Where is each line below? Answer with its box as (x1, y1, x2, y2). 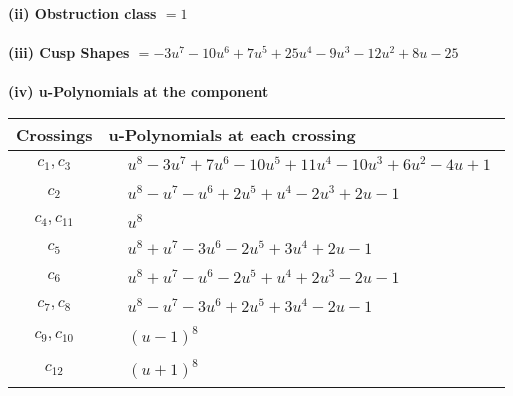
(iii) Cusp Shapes (8, 42, 130, 63)
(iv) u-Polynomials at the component (8, 81, 269, 102)
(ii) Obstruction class (8, 3, 157, 23)
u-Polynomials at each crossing (108, 122, 356, 146)
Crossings (16, 122, 93, 146)
